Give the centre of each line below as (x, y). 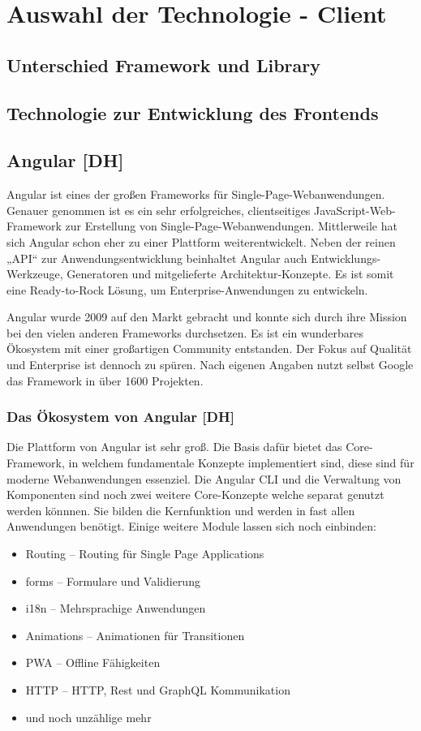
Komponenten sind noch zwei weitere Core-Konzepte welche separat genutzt (195, 494)
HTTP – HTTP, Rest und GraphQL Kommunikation (158, 690)
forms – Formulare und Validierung (113, 580)
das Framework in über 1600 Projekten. (105, 380)
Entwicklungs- (346, 258)
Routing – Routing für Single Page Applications (145, 554)
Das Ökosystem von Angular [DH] (120, 417)
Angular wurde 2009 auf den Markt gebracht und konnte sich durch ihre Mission (207, 317)
